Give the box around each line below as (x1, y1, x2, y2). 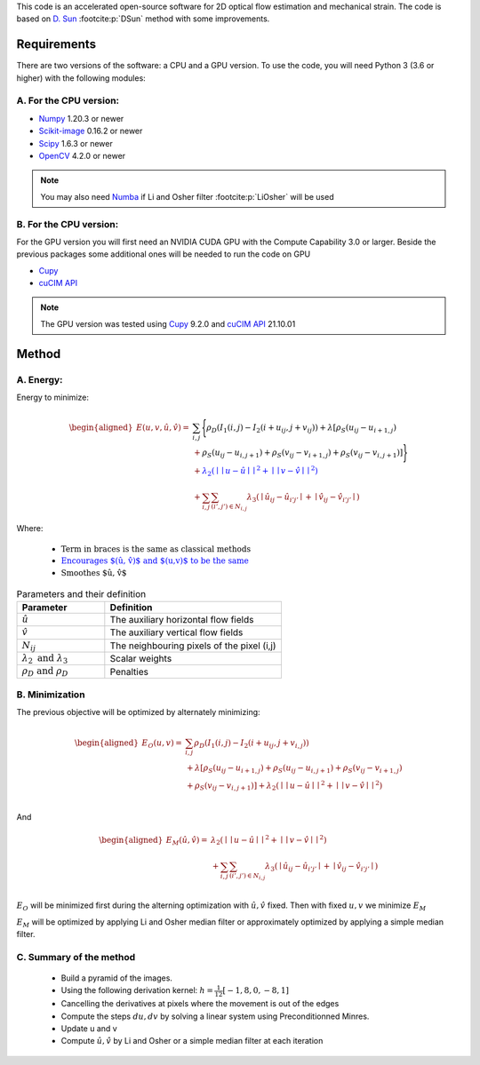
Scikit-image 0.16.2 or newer (38, 125, 143, 137)
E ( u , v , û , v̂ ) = (136, 423, 190, 433)
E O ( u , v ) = (141, 737, 182, 750)
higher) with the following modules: (16, 72, 146, 83)
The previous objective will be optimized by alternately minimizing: (16, 707, 261, 718)
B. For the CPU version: (16, 218, 119, 230)
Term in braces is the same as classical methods (60, 544, 252, 554)
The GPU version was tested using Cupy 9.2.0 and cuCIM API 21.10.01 (40, 318, 296, 329)
